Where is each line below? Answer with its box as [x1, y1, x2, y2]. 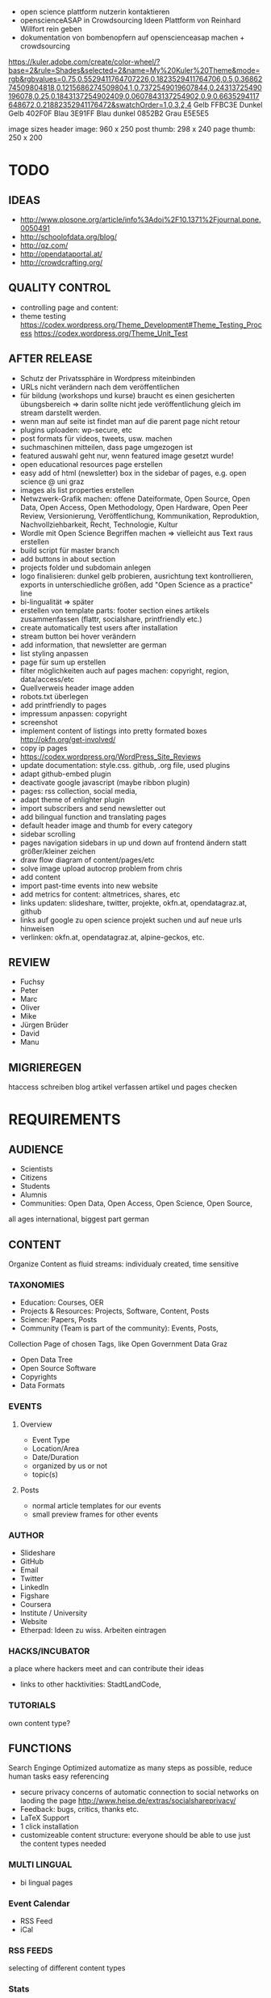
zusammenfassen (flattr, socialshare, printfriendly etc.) [19, 614, 203, 624]
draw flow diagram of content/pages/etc [19, 855, 155, 864]
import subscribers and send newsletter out [19, 803, 166, 812]
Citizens [19, 1173, 48, 1182]
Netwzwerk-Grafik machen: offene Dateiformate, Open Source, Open [19, 494, 251, 503]
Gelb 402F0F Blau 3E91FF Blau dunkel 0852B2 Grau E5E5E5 [8, 108, 210, 118]
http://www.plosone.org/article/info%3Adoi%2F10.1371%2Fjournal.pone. [19, 214, 261, 224]
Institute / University [19, 1608, 88, 1618]
